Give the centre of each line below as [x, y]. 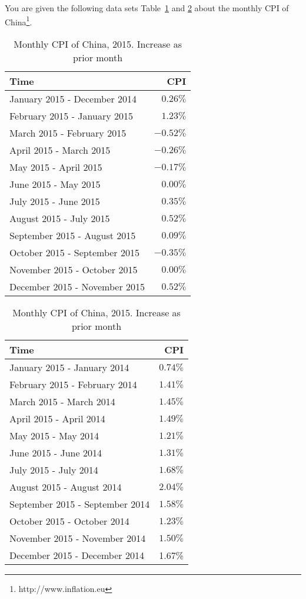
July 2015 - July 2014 [54, 469]
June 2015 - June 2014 [56, 452]
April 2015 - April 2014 [57, 418]
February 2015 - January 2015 [71, 115]
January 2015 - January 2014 [69, 367]
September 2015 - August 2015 [73, 235]
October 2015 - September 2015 [74, 252]
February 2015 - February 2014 [73, 384]
